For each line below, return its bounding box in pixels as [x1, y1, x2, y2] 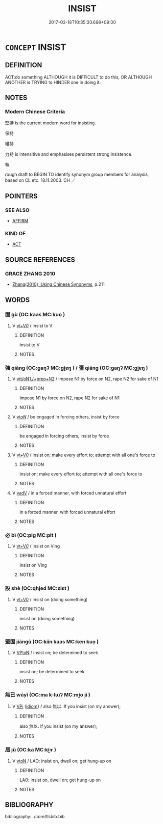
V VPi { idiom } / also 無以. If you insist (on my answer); [12, 703, 121, 710]
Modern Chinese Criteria [5, 109, 65, 115]
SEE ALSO [5, 207, 30, 214]
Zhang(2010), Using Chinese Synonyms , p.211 [12, 281, 105, 287]
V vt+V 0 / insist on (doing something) [12, 596, 88, 602]
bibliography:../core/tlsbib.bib [5, 814, 65, 820]
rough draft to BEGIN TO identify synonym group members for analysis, [5, 171, 149, 177]
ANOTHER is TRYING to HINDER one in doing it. [5, 79, 101, 85]
